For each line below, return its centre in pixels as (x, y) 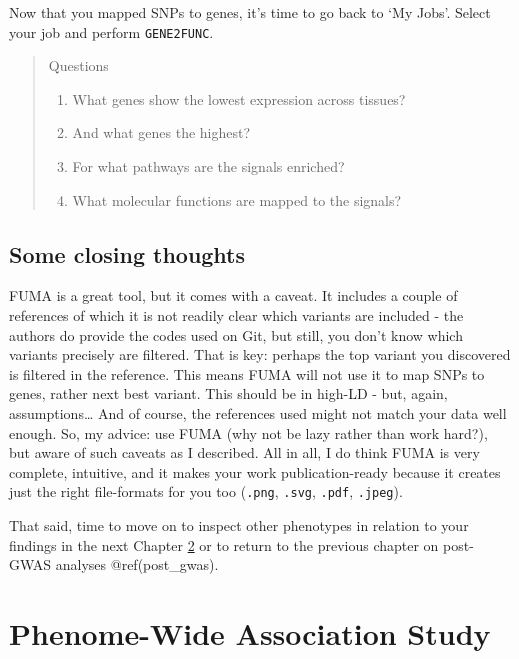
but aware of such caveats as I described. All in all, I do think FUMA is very (244, 452)
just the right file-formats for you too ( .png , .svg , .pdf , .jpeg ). (206, 491)
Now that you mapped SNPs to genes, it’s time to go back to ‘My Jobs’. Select (250, 12)
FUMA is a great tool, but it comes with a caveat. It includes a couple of (233, 295)
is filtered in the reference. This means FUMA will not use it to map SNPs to (247, 373)
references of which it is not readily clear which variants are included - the (236, 315)
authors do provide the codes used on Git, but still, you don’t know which (236, 334)
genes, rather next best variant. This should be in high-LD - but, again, (228, 393)
